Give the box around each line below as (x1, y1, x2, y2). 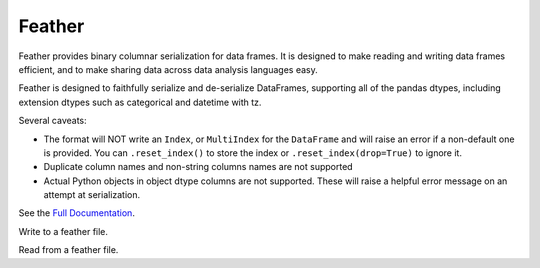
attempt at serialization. (43, 189, 141, 201)
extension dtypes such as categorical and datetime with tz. (18, 96, 262, 108)
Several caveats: (18, 115, 87, 127)
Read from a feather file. (18, 244, 119, 256)
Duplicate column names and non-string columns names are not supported (43, 161, 354, 173)
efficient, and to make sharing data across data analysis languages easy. (18, 63, 319, 75)
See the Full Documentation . (18, 207, 135, 219)
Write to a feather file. (18, 225, 109, 237)
